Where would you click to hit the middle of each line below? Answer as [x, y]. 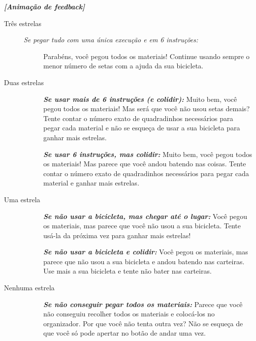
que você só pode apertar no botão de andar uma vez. [125, 333]
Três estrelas [23, 23]
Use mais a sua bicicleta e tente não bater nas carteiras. [128, 271]
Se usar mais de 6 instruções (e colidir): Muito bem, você [140, 99]
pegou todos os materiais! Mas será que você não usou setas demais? [147, 108]
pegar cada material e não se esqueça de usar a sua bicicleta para [142, 128]
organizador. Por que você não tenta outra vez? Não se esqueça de [143, 323]
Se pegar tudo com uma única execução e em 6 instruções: [111, 40]
